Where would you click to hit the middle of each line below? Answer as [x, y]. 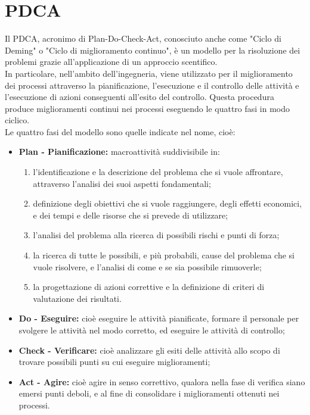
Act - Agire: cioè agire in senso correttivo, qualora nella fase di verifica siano [162, 381]
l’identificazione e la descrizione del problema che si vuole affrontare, [158, 172]
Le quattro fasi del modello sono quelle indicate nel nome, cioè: [120, 131]
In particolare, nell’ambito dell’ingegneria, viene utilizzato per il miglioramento [149, 73]
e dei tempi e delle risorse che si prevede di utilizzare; [131, 215]
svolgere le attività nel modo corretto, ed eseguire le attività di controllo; [152, 330]
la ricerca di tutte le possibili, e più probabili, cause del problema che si [164, 255]
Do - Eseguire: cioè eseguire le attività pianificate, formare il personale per [159, 318]
